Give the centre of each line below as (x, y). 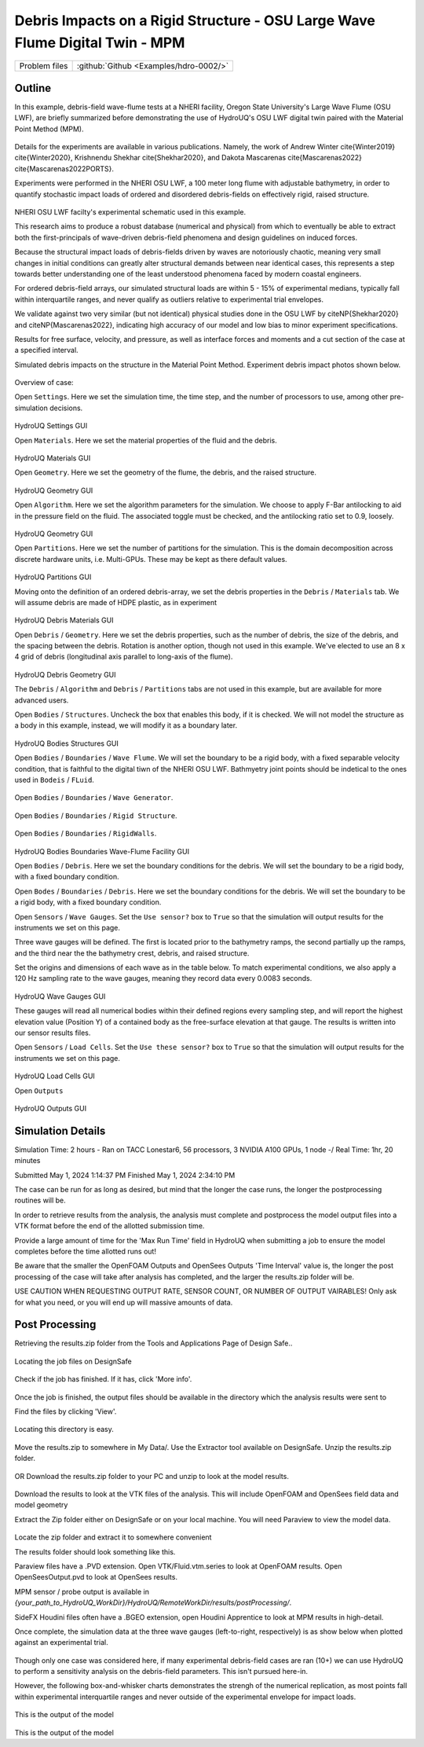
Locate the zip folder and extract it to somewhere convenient (113, 1537)
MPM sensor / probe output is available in (82, 1591)
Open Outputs (39, 1090)
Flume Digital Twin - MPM (100, 42)
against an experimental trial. (62, 1642)
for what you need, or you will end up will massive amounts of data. (124, 1302)
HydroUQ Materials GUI (53, 458)
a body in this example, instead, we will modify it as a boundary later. (126, 725)
